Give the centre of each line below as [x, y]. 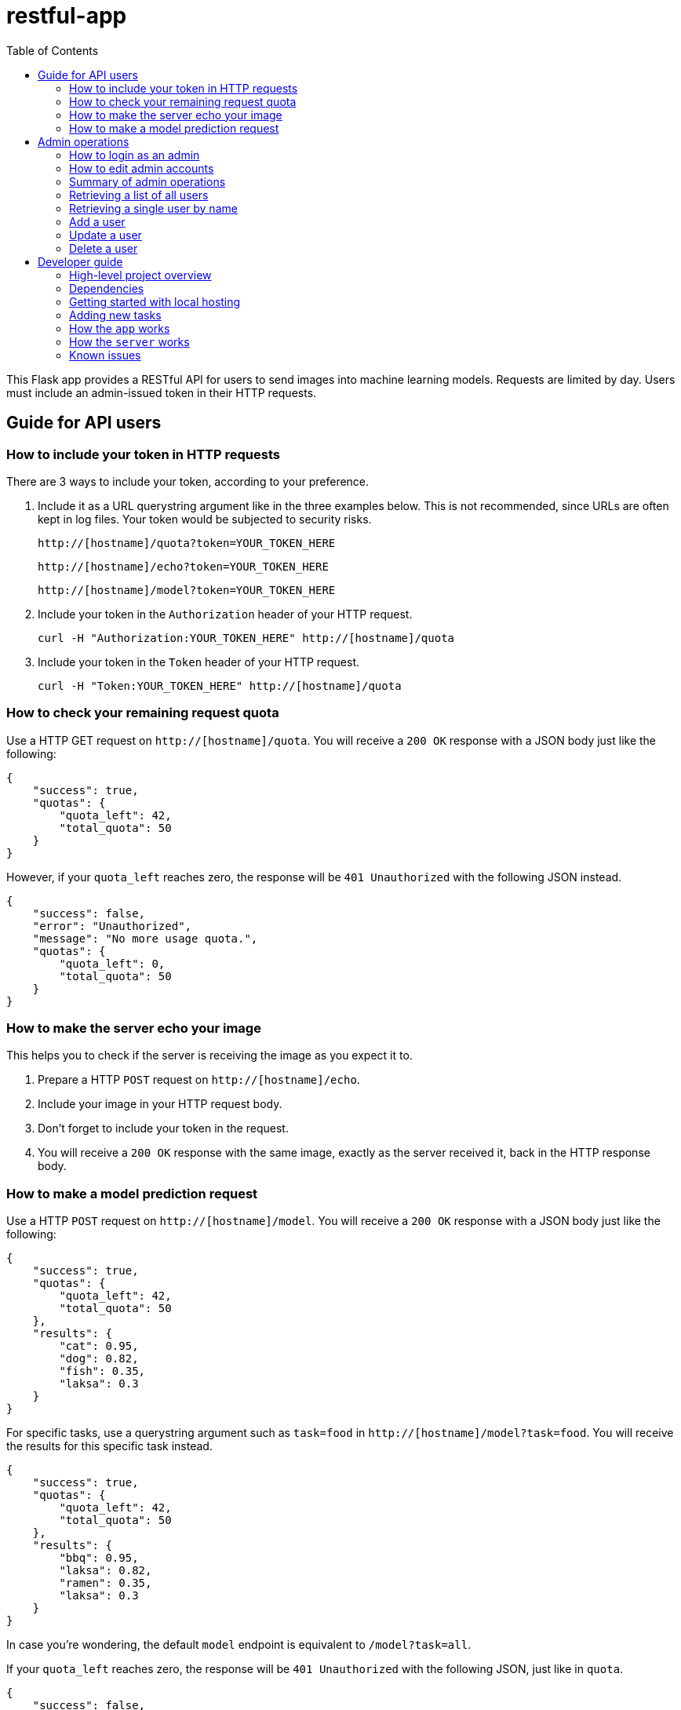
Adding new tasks [115, 315]
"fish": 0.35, [102, 1371]
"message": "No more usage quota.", [145, 938]
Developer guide [80, 261]
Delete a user [104, 248]
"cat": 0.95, [99, 1346]
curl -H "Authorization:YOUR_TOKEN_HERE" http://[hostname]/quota [246, 638]
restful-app [67, 16]
